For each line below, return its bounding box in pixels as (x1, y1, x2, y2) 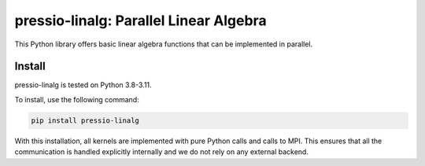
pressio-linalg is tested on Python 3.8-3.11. (14, 80, 153, 90)
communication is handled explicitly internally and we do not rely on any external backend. (14, 147, 309, 157)
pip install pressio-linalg (31, 116, 139, 125)
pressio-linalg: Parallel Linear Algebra (14, 12, 267, 29)
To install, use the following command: (14, 94, 139, 104)
